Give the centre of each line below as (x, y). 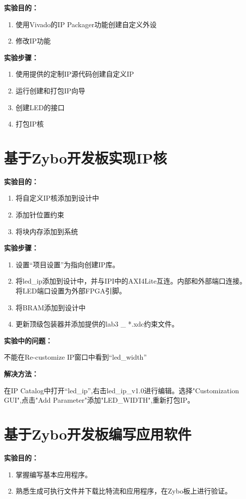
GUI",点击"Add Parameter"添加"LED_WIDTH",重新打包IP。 (99, 400)
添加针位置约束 (40, 215)
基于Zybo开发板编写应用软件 (98, 434)
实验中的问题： (28, 340)
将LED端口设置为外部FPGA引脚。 (71, 291)
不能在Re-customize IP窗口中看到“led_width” (76, 357)
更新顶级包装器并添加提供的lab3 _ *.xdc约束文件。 (97, 324)
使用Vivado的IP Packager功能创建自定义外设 (86, 24)
